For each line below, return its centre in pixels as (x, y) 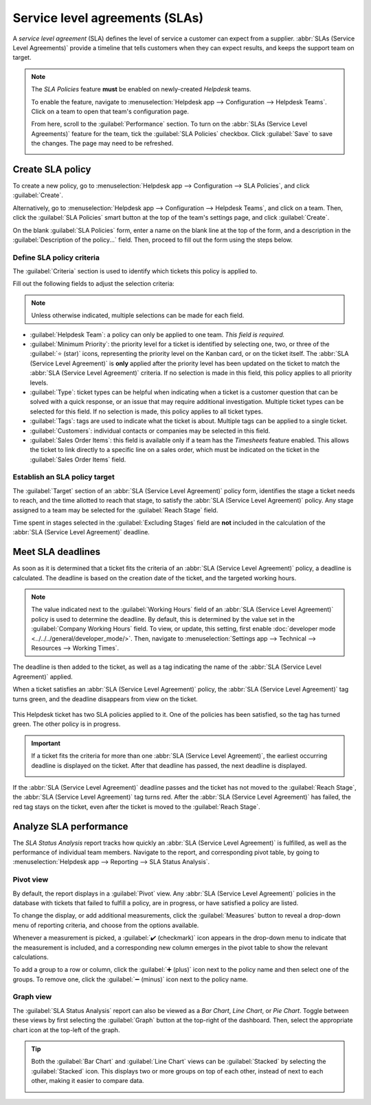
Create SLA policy (52, 169)
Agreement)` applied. (43, 676)
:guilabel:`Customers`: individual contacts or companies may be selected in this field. (150, 431)
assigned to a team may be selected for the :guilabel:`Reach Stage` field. (115, 510)
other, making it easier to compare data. (88, 1081)
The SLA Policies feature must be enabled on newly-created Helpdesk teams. (141, 89)
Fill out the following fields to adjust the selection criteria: (93, 284)
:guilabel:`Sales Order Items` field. (78, 459)
